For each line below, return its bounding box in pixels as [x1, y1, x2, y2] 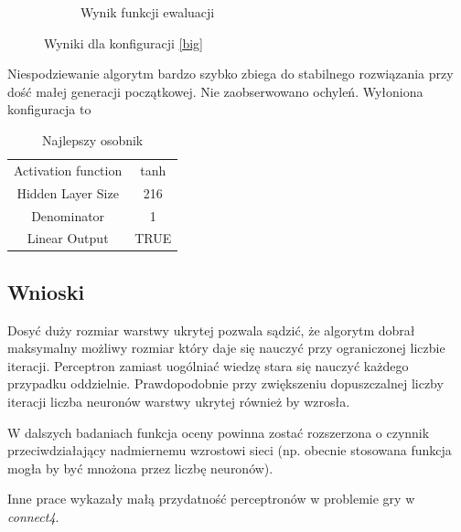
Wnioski [7, 277, 85, 305]
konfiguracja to [7, 100, 91, 119]
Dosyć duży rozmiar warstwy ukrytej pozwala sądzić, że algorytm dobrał [7, 320, 415, 339]
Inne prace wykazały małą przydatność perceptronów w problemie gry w [7, 489, 415, 508]
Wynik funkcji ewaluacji [80, 3, 215, 21]
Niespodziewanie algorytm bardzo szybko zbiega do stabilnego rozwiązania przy [7, 64, 454, 83]
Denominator [31, 206, 105, 225]
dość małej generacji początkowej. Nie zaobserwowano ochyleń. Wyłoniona [7, 81, 423, 101]
